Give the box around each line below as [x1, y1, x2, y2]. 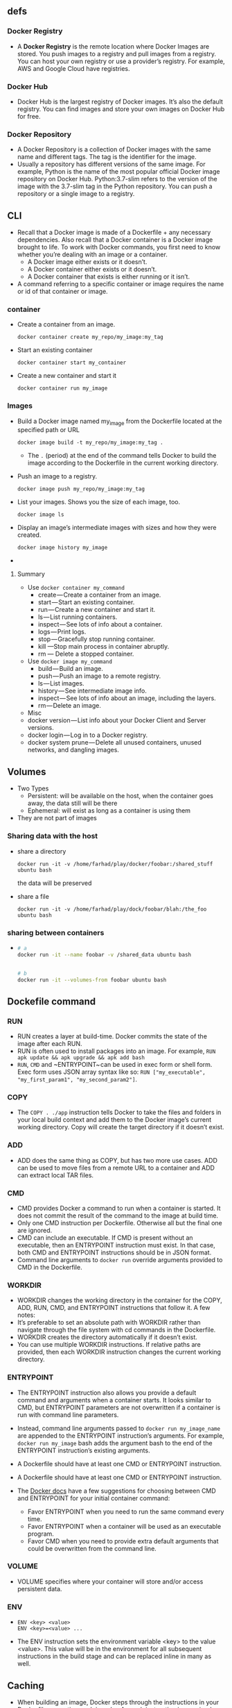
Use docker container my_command [27, 583, 125, 592]
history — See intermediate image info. [37, 687, 148, 695]
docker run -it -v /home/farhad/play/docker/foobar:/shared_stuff [17, 861, 213, 868]
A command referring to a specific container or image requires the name [17, 280, 224, 288]
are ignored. [17, 1226, 53, 1234]
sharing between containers [7, 927, 105, 937]
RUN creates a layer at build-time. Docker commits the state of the [17, 1032, 208, 1040]
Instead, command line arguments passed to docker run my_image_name [17, 1424, 220, 1432]
